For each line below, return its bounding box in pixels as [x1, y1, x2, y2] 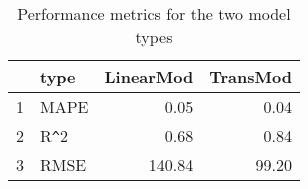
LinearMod [104, 65, 194, 88]
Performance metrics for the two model [17, 2, 291, 25]
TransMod [209, 65, 292, 88]
